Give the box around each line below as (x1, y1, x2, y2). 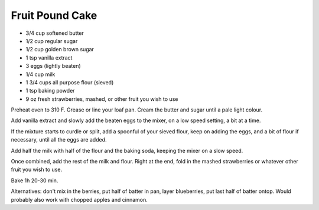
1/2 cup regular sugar (25, 37, 78, 44)
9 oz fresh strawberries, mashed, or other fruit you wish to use (25, 95, 178, 103)
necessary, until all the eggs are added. (11, 136, 107, 143)
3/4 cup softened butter (25, 29, 84, 37)
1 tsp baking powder (25, 87, 75, 94)
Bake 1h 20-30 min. (11, 177, 58, 184)
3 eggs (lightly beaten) (25, 63, 81, 70)
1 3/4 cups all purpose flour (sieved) (25, 78, 114, 86)
